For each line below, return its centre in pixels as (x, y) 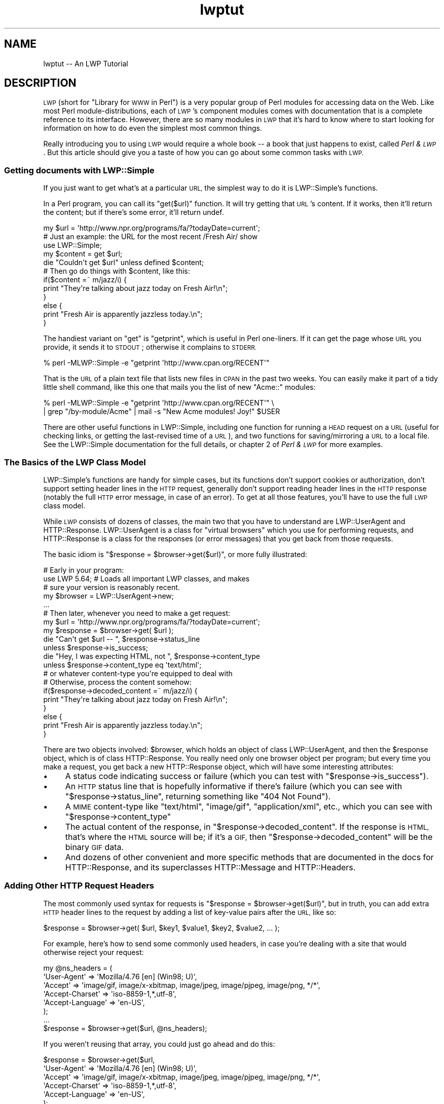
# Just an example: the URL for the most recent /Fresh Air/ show (151, 237)
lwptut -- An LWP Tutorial (86, 63)
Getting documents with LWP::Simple (79, 170)
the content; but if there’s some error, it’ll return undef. (134, 212)
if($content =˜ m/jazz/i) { (85, 280)
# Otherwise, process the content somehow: (117, 682)
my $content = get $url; (83, 254)
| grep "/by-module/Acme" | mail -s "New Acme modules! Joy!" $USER (162, 412)
